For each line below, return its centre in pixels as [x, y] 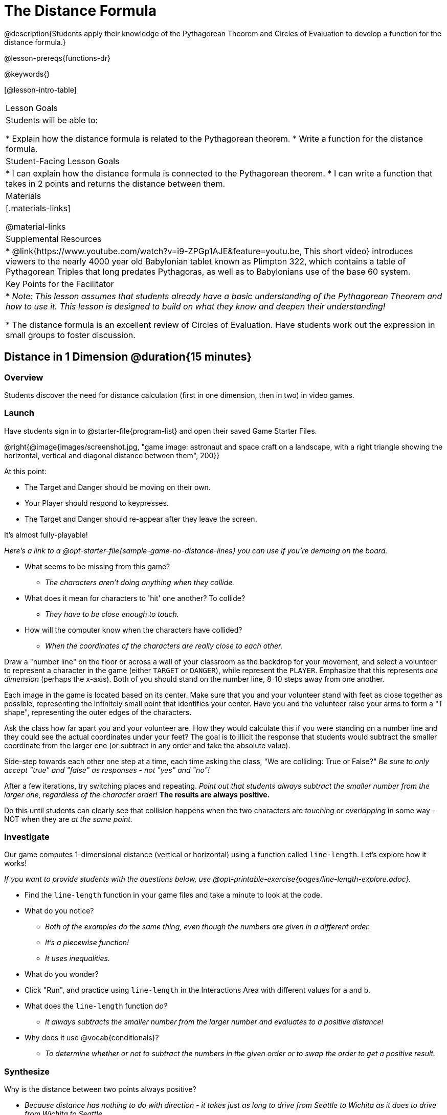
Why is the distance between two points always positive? [100, 1089]
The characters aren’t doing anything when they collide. [140, 582]
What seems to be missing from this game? [97, 566]
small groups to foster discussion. [71, 335]
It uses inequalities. [77, 958]
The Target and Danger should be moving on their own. [118, 487]
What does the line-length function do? [96, 1006]
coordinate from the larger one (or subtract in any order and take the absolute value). [147, 745]
